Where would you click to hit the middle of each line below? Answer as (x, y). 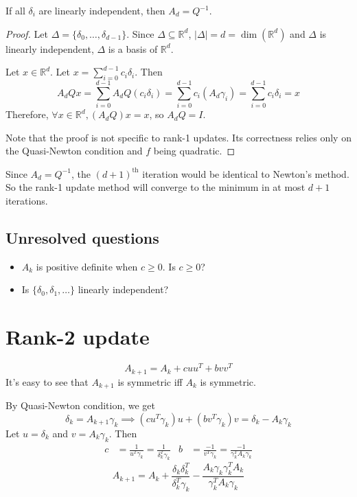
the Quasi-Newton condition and (74, 151)
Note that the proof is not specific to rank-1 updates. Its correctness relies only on (178, 137)
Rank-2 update (78, 337)
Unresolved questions (82, 238)
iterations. (27, 201)
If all (15, 10)
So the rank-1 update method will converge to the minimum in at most (156, 187)
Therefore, (27, 114)
